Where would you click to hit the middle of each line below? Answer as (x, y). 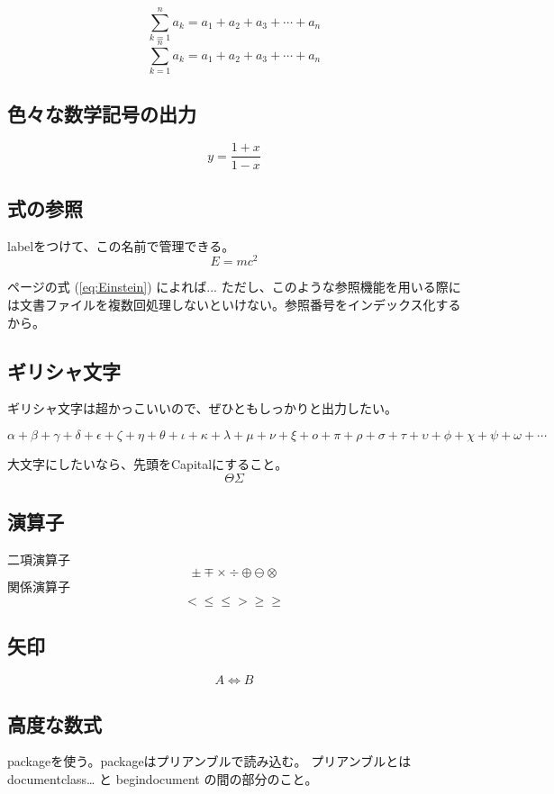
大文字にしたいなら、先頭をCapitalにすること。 (148, 463)
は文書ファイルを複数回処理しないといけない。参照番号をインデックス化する (234, 304)
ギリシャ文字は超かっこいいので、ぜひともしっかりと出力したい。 (203, 408)
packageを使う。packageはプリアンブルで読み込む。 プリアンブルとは (209, 761)
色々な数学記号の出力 (102, 113)
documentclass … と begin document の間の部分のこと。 (163, 778)
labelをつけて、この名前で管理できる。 (121, 245)
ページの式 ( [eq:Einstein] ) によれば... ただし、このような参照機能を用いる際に (234, 287)
